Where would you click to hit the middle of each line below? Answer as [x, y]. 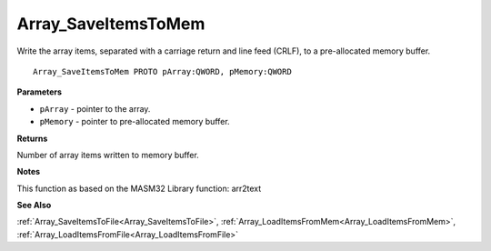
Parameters [40, 92]
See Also [34, 206]
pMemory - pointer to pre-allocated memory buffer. [135, 122]
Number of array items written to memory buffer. [108, 155]
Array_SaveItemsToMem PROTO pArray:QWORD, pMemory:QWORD [163, 71]
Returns [32, 138]
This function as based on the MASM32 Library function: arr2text [139, 188]
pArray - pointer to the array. [95, 108]
